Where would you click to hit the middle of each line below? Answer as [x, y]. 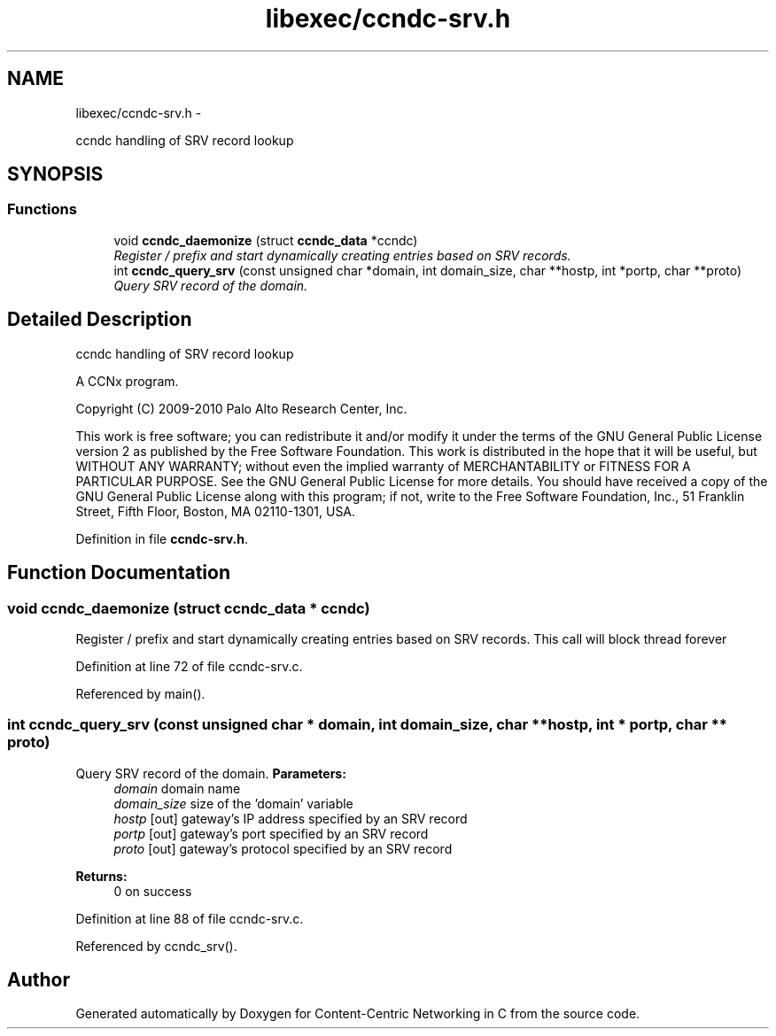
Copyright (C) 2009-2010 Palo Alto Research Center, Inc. [241, 408]
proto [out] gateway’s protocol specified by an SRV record [283, 848]
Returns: [101, 876]
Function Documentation [119, 573]
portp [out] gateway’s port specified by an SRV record [271, 833]
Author [39, 980]
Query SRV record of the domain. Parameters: [211, 773]
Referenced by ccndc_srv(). [156, 946]
